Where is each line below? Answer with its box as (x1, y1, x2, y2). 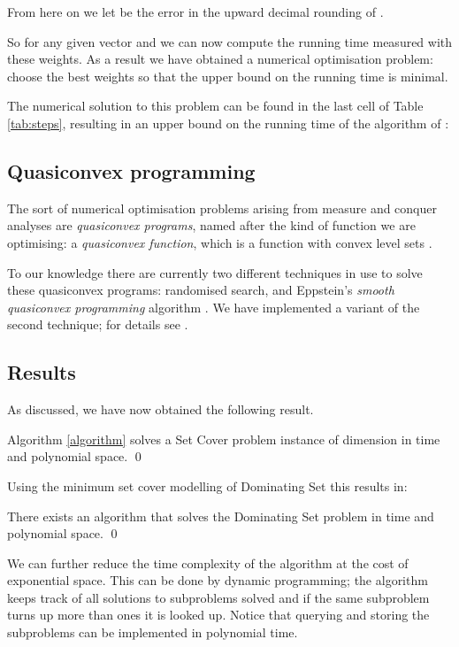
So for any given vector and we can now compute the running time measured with (7, 32, 453, 50)
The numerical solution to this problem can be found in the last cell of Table (7, 96, 424, 115)
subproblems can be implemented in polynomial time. (7, 623, 298, 642)
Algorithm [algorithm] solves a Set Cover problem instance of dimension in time (7, 429, 440, 448)
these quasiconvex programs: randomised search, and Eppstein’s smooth (7, 281, 394, 299)
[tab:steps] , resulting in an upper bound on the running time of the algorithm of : (7, 113, 449, 132)
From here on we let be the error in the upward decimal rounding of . (7, 3, 384, 20)
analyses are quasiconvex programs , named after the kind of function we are (7, 216, 416, 235)
